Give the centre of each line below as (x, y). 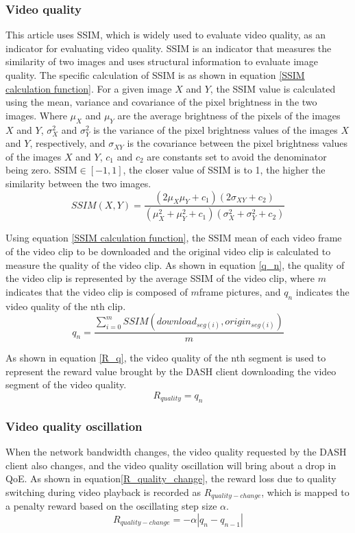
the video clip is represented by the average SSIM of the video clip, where (160, 278)
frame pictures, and (240, 291)
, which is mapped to (305, 491)
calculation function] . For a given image (89, 88)
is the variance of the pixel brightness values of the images (216, 129)
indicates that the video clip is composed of (97, 291)
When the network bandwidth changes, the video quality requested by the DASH (176, 452)
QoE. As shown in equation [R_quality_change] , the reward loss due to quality (171, 478)
